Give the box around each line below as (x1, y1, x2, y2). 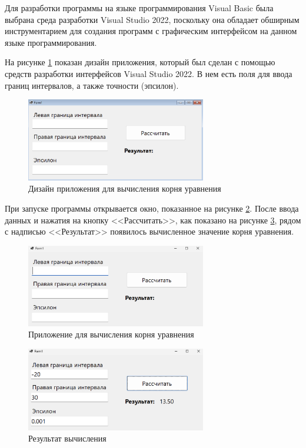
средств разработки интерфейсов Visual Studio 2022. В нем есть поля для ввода (5, 67, 292, 79)
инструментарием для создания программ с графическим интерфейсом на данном (5, 25, 297, 37)
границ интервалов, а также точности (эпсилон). (5, 79, 179, 91)
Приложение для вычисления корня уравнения (28, 328, 194, 340)
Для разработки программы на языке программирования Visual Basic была (5, 2, 274, 14)
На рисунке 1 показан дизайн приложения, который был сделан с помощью (5, 56, 275, 68)
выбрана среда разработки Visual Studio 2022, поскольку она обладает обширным (5, 13, 300, 25)
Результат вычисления (28, 432, 107, 444)
